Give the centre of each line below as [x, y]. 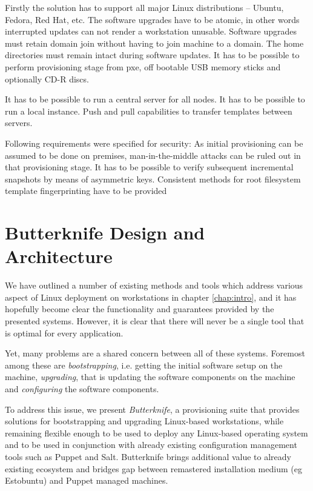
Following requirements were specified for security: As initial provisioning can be [154, 143]
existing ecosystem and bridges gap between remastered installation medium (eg [153, 468]
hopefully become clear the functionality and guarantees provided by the [140, 309]
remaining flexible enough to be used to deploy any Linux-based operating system [156, 433]
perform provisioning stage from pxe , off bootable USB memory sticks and [143, 66]
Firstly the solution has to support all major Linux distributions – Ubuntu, [144, 7]
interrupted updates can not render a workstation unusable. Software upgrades [151, 31]
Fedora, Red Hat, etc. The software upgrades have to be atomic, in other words [152, 19]
